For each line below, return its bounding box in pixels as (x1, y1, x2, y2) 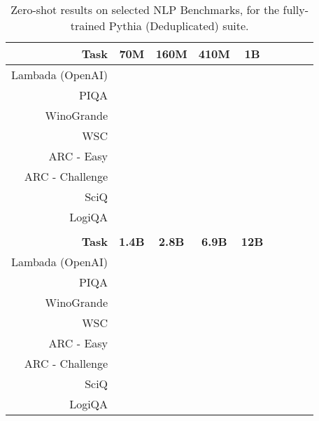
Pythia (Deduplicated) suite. (108, 18, 249, 34)
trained (70, 18, 106, 34)
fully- (283, 1, 309, 18)
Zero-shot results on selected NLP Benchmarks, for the (10, 1, 280, 18)
